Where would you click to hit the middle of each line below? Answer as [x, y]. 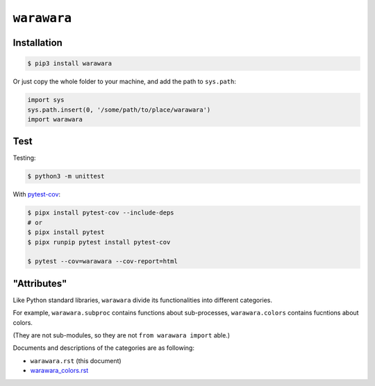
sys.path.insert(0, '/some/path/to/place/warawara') [119, 110]
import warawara [55, 119]
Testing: [24, 158]
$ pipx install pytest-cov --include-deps [101, 213]
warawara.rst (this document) [76, 360]
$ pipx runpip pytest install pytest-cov [99, 242]
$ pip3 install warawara [70, 64]
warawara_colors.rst [59, 371]
